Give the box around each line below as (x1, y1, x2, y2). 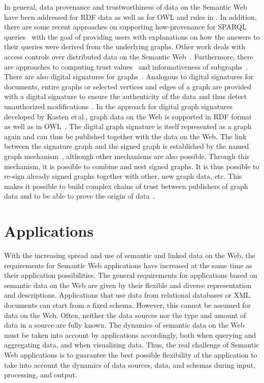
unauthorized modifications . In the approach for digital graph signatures (4, 101, 233, 111)
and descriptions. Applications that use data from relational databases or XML (4, 290, 250, 300)
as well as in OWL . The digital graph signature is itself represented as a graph (4, 121, 252, 132)
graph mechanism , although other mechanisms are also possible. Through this (4, 150, 250, 161)
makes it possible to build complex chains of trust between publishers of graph (4, 180, 248, 191)
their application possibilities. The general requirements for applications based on (4, 270, 257, 280)
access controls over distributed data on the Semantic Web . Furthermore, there (4, 51, 253, 61)
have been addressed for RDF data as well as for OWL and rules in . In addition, (4, 11, 257, 22)
